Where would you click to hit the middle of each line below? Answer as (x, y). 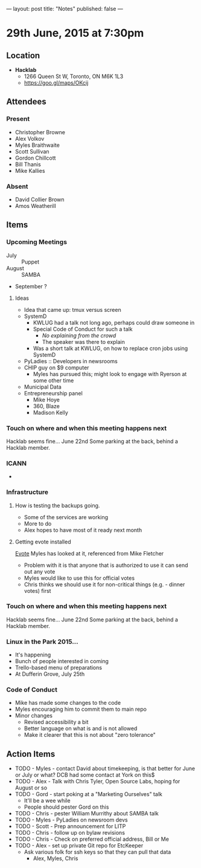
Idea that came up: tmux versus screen (73, 309)
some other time (53, 380)
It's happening (33, 655)
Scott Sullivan (32, 151)
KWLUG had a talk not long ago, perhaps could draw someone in (114, 322)
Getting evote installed (43, 542)
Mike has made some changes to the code (68, 703)
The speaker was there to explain (84, 342)
